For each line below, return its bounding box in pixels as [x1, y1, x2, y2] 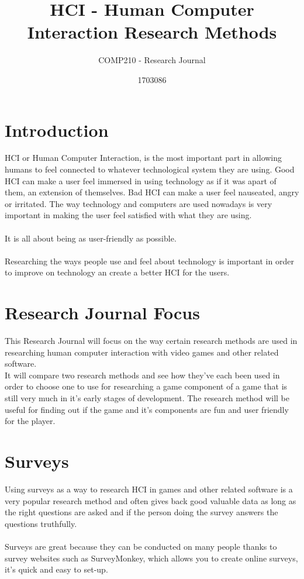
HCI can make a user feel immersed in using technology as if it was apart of [5, 174, 277, 187]
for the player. [5, 415, 56, 427]
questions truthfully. [5, 517, 77, 529]
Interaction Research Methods [27, 20, 277, 44]
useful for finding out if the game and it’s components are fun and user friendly [5, 403, 289, 415]
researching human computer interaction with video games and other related [5, 346, 279, 358]
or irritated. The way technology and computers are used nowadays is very [5, 197, 272, 209]
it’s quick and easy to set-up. [5, 563, 108, 575]
